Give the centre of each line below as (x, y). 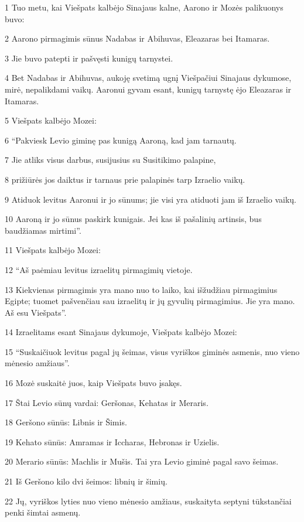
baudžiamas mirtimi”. (43, 230)
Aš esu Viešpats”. (36, 312)
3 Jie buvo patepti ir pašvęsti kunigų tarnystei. (89, 58)
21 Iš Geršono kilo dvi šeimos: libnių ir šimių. (86, 481)
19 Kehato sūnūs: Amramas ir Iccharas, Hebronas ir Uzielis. (112, 441)
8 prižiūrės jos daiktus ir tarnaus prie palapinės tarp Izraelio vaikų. (125, 179)
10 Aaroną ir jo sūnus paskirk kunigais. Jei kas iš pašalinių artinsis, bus (133, 219)
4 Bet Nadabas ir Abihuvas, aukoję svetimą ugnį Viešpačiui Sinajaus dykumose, (148, 78)
